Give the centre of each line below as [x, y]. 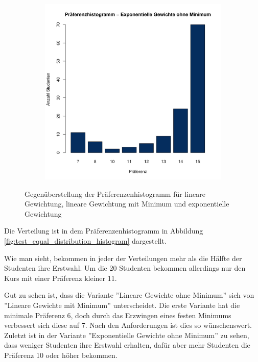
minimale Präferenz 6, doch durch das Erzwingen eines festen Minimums [118, 315]
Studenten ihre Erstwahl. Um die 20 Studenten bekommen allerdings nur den [125, 268]
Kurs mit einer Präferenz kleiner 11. [61, 278]
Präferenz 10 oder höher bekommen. [61, 355]
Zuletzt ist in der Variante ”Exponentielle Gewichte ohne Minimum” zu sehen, [127, 335]
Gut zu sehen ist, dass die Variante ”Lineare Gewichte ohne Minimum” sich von [129, 295]
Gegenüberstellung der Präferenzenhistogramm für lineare [115, 193]
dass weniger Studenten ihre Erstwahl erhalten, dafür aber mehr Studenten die [127, 345]
